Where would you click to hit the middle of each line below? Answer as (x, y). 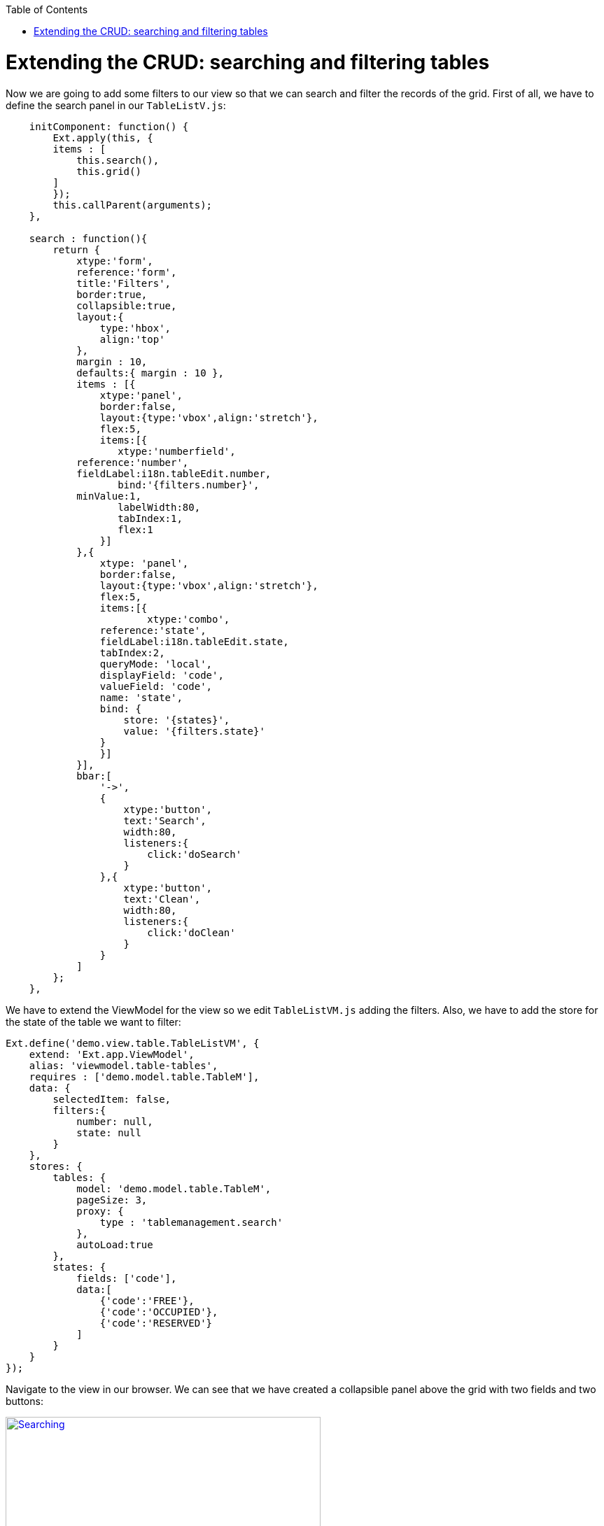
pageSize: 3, (112, 1200)
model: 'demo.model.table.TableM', (174, 1188)
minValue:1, (109, 496)
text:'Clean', (162, 899)
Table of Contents (47, 9)
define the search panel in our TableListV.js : (116, 105)
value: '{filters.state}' (194, 731)
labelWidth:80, (159, 507)
